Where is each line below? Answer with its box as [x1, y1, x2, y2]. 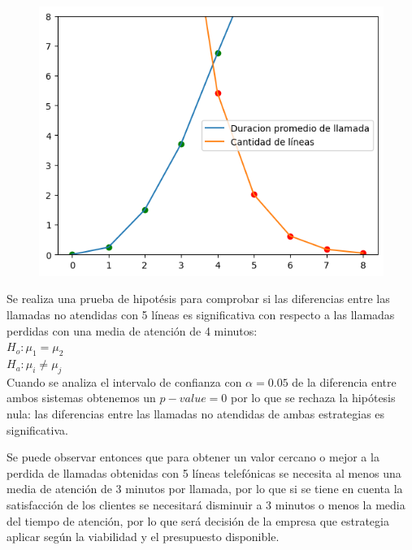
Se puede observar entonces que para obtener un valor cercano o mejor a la [7, 448, 379, 466]
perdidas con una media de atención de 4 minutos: [7, 322, 258, 339]
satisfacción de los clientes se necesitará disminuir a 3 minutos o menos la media [7, 496, 405, 513]
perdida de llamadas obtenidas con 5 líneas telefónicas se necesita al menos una [7, 464, 401, 481]
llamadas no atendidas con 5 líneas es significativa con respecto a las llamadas [7, 306, 395, 323]
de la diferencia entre [292, 373, 397, 390]
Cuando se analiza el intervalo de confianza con [7, 373, 242, 390]
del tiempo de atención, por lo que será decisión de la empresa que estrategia [7, 512, 389, 529]
